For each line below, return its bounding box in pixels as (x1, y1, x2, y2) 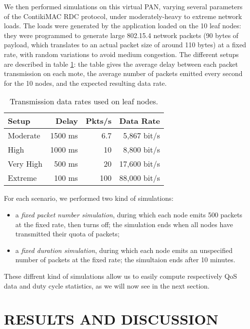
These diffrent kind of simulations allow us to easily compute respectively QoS (4, 271, 237, 281)
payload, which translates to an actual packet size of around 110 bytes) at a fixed (4, 39, 247, 50)
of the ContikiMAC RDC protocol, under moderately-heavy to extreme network (4, 11, 242, 21)
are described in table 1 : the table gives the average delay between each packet (4, 58, 238, 69)
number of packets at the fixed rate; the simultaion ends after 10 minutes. (15, 254, 235, 265)
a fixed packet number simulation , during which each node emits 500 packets (15, 209, 243, 219)
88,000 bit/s (119, 172, 160, 184)
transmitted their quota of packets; (15, 229, 120, 239)
